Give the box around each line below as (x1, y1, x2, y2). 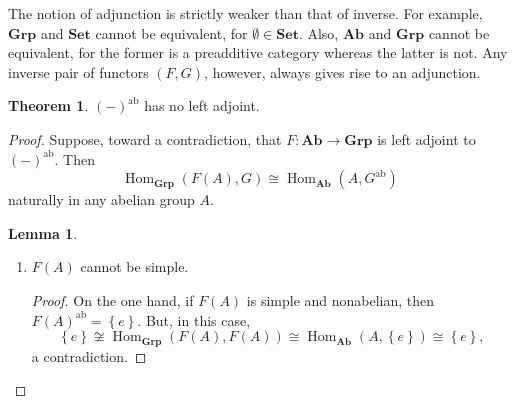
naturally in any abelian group (8, 189, 195, 210)
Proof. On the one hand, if (31, 289, 194, 310)
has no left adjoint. (144, 95, 260, 116)
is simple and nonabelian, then (246, 289, 435, 310)
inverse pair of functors (8, 61, 149, 82)
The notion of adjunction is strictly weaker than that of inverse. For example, (8, 3, 483, 23)
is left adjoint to (377, 128, 476, 149)
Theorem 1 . (8, 95, 89, 116)
